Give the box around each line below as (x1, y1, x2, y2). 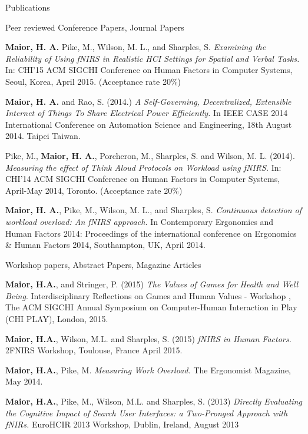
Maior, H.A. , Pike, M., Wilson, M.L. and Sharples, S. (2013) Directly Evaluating (5, 395, 302, 408)
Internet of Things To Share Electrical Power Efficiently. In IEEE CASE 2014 (5, 107, 288, 119)
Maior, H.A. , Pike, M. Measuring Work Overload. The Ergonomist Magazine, (5, 363, 292, 376)
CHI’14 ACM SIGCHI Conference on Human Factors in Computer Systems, (5, 173, 280, 185)
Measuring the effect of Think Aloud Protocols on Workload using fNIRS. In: (5, 161, 281, 173)
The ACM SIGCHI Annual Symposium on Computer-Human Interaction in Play (5, 301, 297, 313)
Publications (5, 1, 50, 13)
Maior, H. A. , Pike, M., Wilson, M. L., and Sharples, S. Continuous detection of (5, 204, 302, 216)
